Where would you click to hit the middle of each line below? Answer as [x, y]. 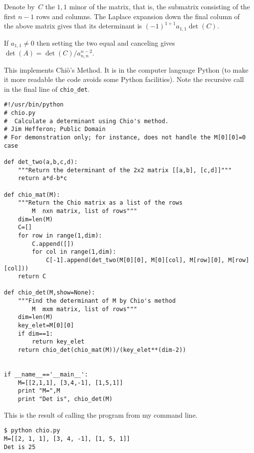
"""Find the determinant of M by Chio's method [97, 301]
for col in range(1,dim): [74, 252]
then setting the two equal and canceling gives [106, 42]
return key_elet [58, 342]
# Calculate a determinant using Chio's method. [86, 121]
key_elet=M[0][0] [46, 326]
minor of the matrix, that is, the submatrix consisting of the [160, 6]
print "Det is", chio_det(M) [65, 399]
